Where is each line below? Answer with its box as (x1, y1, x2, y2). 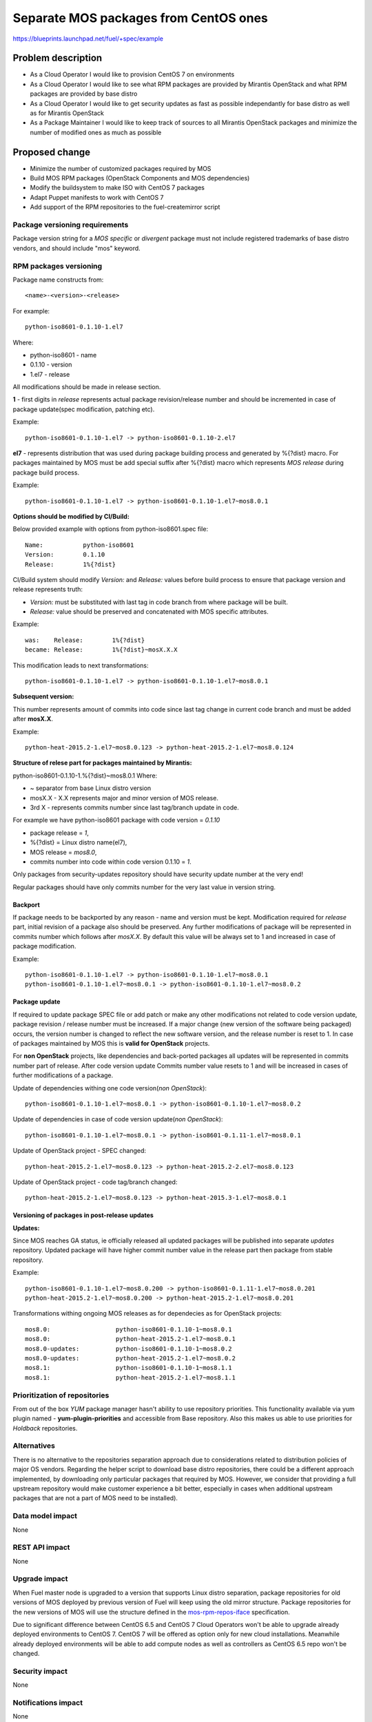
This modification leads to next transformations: (12, 661, 149, 670)
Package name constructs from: (12, 276, 104, 284)
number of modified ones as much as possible (30, 128, 162, 136)
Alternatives (12, 1441, 55, 1451)
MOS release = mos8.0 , (30, 848, 97, 856)
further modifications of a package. (12, 1071, 114, 1079)
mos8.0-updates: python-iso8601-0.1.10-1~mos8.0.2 (25, 1345, 232, 1353)
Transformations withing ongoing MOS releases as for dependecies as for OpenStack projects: (12, 1309, 282, 1318)
